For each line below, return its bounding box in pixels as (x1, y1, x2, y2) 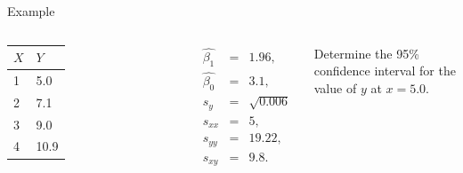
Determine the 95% (313, 43, 419, 62)
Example (7, 2, 55, 20)
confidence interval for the (313, 61, 456, 80)
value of (313, 78, 357, 97)
